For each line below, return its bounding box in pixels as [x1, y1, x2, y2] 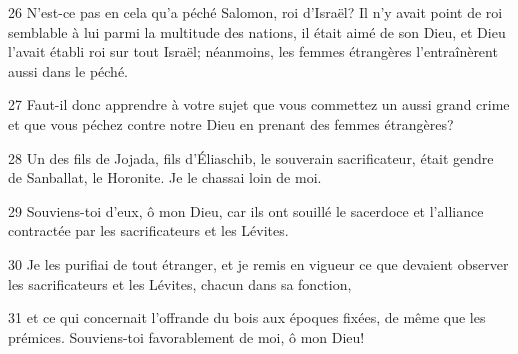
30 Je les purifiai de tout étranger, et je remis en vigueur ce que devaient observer [8, 253, 509, 274]
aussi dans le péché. [8, 60, 128, 81]
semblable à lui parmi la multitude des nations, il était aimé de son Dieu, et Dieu [8, 21, 506, 42]
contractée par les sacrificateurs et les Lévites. [8, 220, 289, 241]
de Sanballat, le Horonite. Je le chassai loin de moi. [8, 167, 322, 188]
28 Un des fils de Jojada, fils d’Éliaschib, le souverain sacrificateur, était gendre [8, 147, 494, 168]
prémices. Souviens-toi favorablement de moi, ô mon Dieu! [8, 326, 365, 347]
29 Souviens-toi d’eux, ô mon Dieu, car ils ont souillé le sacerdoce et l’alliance [8, 200, 484, 221]
